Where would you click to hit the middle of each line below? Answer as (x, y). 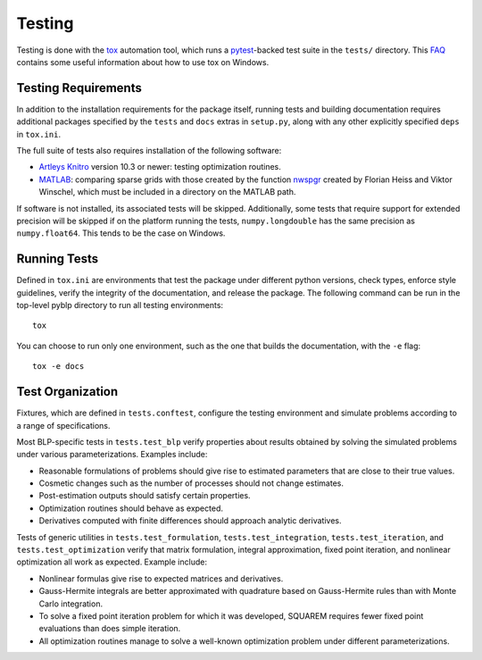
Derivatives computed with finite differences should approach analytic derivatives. (190, 521)
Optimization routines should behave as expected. (131, 508)
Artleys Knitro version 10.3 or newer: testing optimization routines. (160, 167)
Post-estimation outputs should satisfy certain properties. (145, 496)
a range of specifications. (63, 425)
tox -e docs (58, 367)
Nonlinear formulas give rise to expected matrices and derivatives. (161, 578)
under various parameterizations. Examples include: (112, 455)
